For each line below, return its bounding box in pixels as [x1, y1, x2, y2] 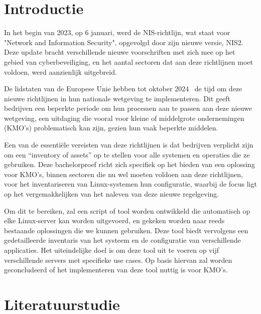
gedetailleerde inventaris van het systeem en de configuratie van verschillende [4, 235, 241, 245]
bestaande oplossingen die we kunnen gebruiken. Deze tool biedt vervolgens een [4, 225, 248, 235]
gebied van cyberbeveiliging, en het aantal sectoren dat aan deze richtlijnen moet [4, 56, 253, 67]
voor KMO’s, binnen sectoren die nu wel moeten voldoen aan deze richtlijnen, [4, 169, 243, 179]
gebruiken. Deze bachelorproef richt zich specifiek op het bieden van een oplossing [4, 159, 255, 170]
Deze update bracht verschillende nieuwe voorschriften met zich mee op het [4, 47, 235, 57]
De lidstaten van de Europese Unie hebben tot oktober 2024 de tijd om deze [4, 83, 242, 94]
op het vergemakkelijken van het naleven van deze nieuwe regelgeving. [4, 189, 219, 199]
